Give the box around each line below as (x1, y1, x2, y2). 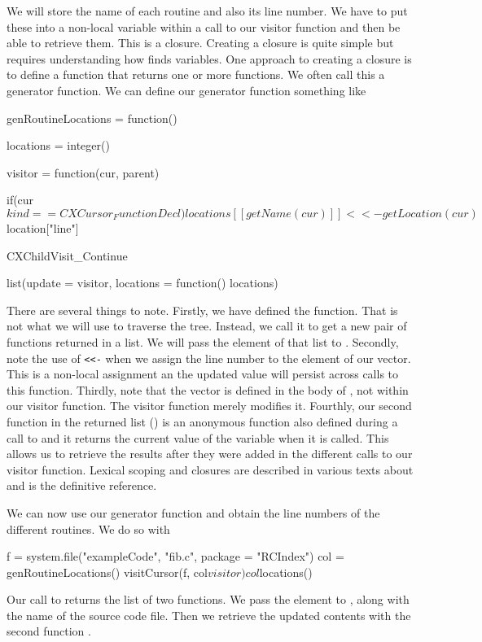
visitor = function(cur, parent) (7, 164, 160, 181)
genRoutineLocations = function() (7, 109, 177, 126)
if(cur (7, 191, 34, 208)
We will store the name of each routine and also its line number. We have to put (7, 2, 408, 19)
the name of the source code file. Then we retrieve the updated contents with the (7, 606, 411, 623)
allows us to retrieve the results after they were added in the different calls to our (7, 445, 413, 462)
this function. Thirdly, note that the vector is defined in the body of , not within (7, 381, 409, 398)
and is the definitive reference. (7, 477, 157, 494)
